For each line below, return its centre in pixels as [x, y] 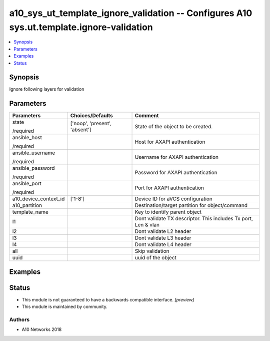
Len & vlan [147, 225]
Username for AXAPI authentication [176, 157]
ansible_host [27, 138]
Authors [19, 319]
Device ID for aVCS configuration [173, 199]
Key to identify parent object [168, 212]
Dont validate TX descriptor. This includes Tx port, [194, 219]
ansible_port [27, 184]
